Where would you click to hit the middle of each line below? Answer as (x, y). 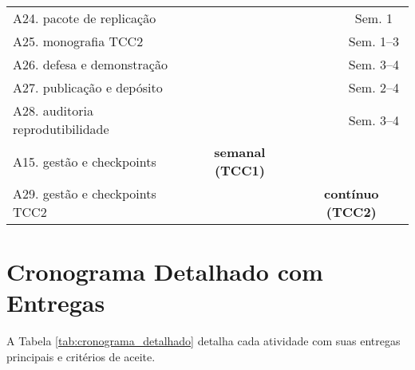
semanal (240, 152)
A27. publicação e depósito (88, 87)
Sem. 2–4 (373, 87)
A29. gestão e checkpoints (85, 193)
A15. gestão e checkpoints (85, 161)
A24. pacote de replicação (85, 18)
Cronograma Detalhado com (165, 272)
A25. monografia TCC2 (78, 41)
